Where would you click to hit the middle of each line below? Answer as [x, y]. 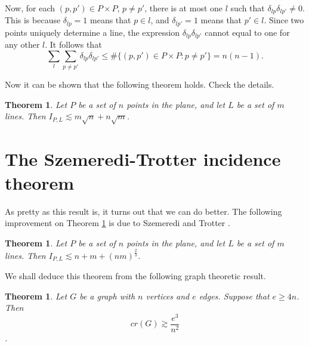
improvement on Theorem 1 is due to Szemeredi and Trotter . [118, 223]
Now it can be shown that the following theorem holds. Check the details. [140, 84]
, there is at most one [184, 8]
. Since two [284, 20]
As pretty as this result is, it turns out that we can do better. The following [143, 211]
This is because [33, 20]
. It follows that [73, 44]
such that [248, 8]
